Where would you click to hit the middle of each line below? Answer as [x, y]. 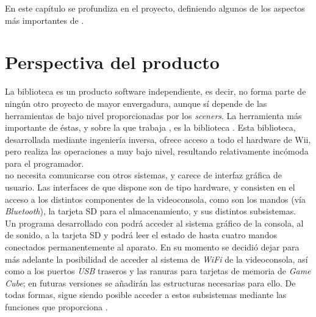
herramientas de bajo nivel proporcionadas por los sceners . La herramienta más [153, 115]
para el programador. [45, 163]
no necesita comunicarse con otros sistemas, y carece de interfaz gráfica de [144, 175]
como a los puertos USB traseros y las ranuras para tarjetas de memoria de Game [158, 271]
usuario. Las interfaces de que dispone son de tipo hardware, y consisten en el [150, 187]
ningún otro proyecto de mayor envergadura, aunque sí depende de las [136, 103]
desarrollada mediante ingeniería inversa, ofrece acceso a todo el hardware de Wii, [158, 139]
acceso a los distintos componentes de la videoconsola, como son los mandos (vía [155, 199]
